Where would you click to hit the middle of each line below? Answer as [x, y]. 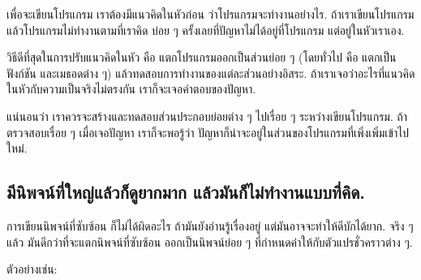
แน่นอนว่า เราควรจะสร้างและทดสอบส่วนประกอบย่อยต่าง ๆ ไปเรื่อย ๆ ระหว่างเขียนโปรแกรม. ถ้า [207, 116]
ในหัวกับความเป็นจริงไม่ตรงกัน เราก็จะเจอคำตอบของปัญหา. [131, 89]
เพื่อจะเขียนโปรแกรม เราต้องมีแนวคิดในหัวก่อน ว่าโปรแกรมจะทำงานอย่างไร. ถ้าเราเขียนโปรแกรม [210, 14]
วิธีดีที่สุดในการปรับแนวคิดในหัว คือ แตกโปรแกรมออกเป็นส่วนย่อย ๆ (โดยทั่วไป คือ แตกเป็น [202, 57]
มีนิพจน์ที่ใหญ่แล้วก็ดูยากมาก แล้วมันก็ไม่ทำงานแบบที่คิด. [186, 192]
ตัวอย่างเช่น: [32, 269]
